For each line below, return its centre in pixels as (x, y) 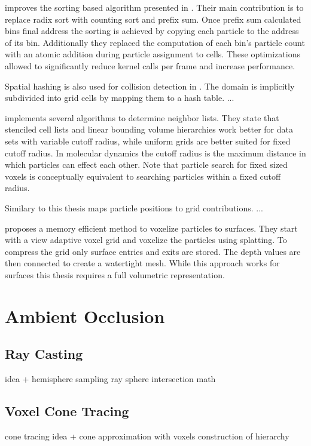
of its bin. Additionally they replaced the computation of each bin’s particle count (155, 42)
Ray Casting (44, 354)
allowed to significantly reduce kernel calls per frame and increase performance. (150, 65)
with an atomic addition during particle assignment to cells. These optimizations (153, 54)
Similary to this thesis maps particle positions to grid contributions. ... (134, 207)
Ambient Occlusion (85, 316)
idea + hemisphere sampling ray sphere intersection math (110, 379)
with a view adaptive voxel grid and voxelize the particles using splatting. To (146, 240)
